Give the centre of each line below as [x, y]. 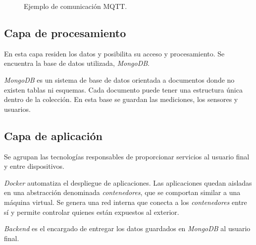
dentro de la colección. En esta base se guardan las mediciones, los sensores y [121, 99]
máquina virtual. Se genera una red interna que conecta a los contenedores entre [126, 202]
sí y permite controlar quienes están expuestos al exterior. [92, 212]
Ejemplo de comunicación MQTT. [76, 6]
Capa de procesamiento [65, 32]
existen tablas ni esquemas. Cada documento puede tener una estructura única [123, 89]
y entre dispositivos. [34, 166]
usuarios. [17, 109]
